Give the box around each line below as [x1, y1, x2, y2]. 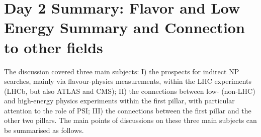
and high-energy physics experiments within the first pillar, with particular [4, 95, 235, 106]
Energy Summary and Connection [4, 17, 245, 38]
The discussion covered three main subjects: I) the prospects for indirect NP [4, 66, 239, 76]
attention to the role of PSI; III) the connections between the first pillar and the [4, 105, 251, 115]
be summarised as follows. [4, 125, 84, 135]
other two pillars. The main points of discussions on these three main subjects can [4, 115, 257, 125]
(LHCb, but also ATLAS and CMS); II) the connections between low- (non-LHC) [4, 85, 255, 96]
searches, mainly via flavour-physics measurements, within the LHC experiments [4, 76, 252, 86]
